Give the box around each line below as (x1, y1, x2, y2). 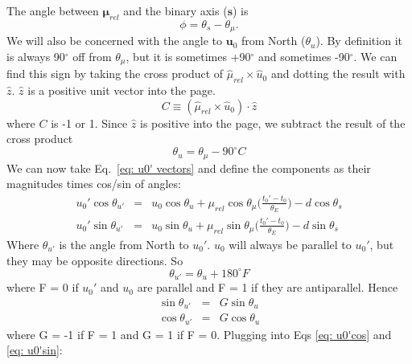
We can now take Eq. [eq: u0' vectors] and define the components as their (6, 159, 371, 176)
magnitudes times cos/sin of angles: (6, 175, 181, 192)
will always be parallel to (229, 235, 352, 252)
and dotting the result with (270, 65, 406, 82)
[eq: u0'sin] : (6, 342, 63, 358)
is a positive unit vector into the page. (27, 82, 216, 99)
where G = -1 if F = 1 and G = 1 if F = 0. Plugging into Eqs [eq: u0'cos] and (6, 325, 392, 342)
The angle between (6, 2, 99, 18)
